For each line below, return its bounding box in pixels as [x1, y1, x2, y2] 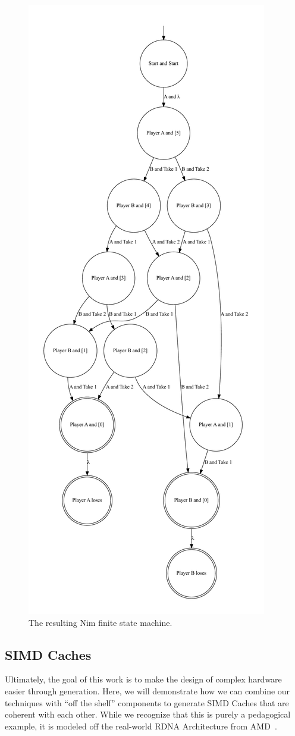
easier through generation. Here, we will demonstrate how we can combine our [5, 684, 290, 697]
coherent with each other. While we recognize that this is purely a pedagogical [5, 708, 291, 721]
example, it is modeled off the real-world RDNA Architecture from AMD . [5, 719, 277, 732]
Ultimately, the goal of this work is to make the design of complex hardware [5, 673, 282, 685]
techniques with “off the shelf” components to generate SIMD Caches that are [5, 696, 289, 709]
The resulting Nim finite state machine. [29, 616, 172, 628]
